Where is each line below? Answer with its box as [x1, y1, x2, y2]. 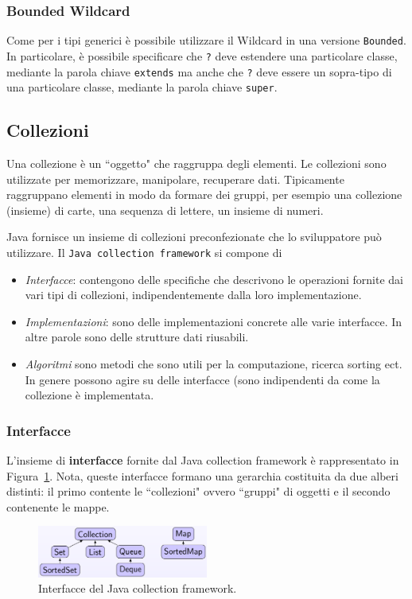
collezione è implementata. [25, 387, 154, 403]
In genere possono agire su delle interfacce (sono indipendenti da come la [25, 371, 380, 387]
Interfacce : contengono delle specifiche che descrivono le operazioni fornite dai [25, 270, 404, 287]
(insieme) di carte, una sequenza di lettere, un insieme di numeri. [6, 201, 324, 218]
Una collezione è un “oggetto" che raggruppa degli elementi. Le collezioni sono [6, 155, 387, 172]
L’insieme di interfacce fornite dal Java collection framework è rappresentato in [6, 452, 399, 469]
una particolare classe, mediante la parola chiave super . [6, 79, 278, 95]
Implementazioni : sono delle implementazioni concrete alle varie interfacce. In [25, 313, 402, 329]
